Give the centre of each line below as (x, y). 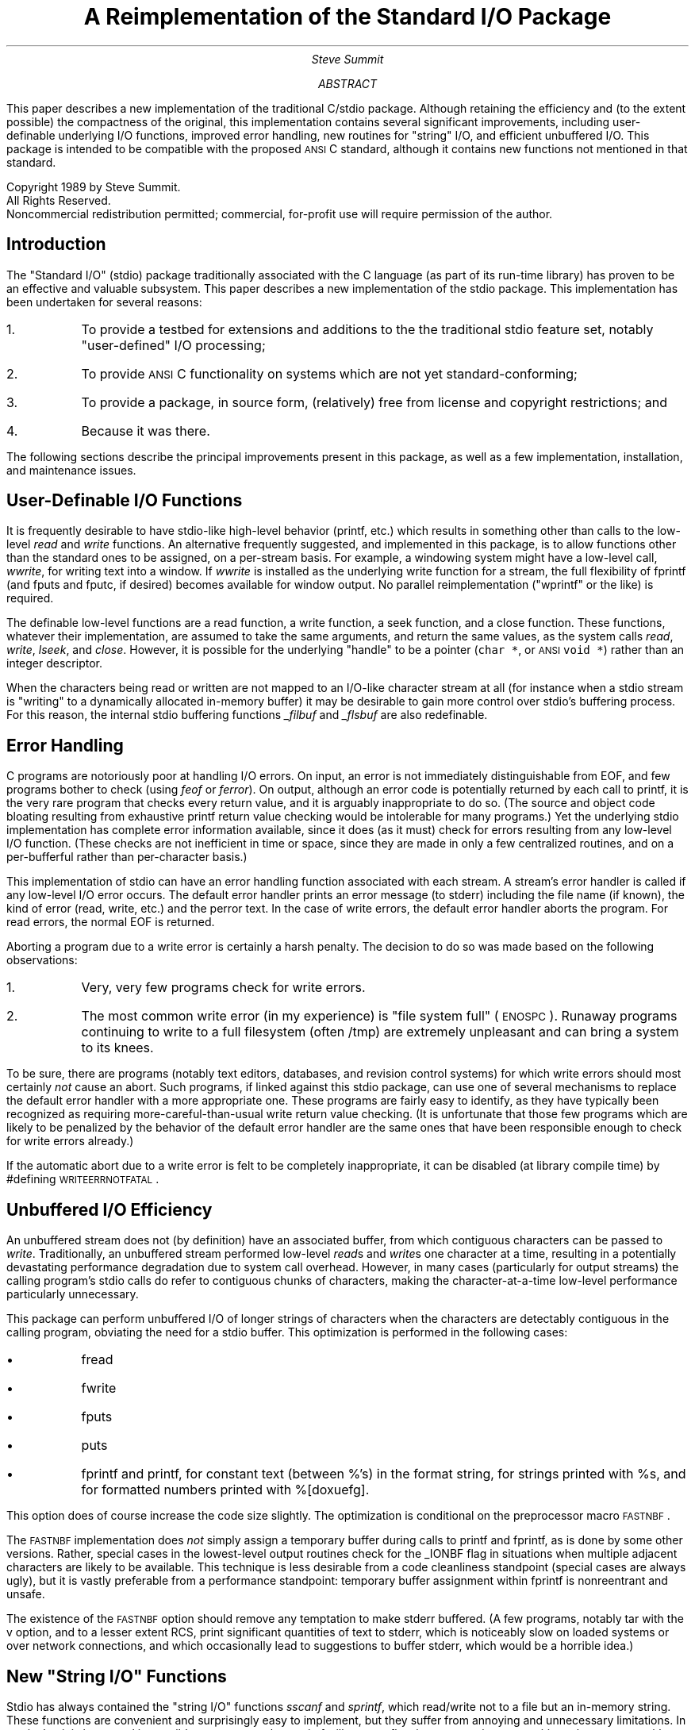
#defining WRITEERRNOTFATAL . (83, 1179)
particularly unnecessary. (73, 1294)
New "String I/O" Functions (117, 1676)
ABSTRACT (347, 83)
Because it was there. (146, 431)
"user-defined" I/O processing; (173, 345)
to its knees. (117, 1048)
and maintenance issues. (71, 470)
